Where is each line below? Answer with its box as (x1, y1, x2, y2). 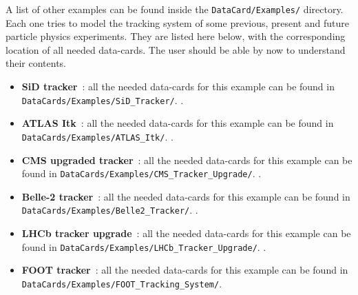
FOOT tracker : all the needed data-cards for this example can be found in (21, 263, 348, 277)
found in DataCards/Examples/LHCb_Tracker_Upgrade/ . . (21, 239, 266, 254)
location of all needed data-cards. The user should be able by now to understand (6, 42, 346, 57)
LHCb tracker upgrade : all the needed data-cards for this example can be (21, 226, 351, 241)
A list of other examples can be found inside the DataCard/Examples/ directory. (6, 2, 344, 16)
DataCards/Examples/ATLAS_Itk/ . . (21, 129, 173, 143)
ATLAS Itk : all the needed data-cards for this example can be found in (21, 116, 334, 130)
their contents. (6, 56, 67, 70)
